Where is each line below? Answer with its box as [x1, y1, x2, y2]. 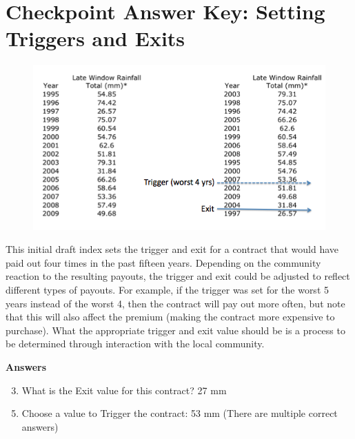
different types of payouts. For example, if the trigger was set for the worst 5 [6, 283, 329, 296]
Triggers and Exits [6, 24, 185, 52]
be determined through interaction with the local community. [6, 336, 265, 351]
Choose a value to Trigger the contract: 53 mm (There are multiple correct [21, 406, 338, 420]
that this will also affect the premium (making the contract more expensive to [6, 309, 335, 324]
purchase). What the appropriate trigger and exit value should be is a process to [6, 323, 345, 337]
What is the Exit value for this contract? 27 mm [21, 382, 227, 397]
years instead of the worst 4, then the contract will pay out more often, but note [6, 296, 345, 310]
